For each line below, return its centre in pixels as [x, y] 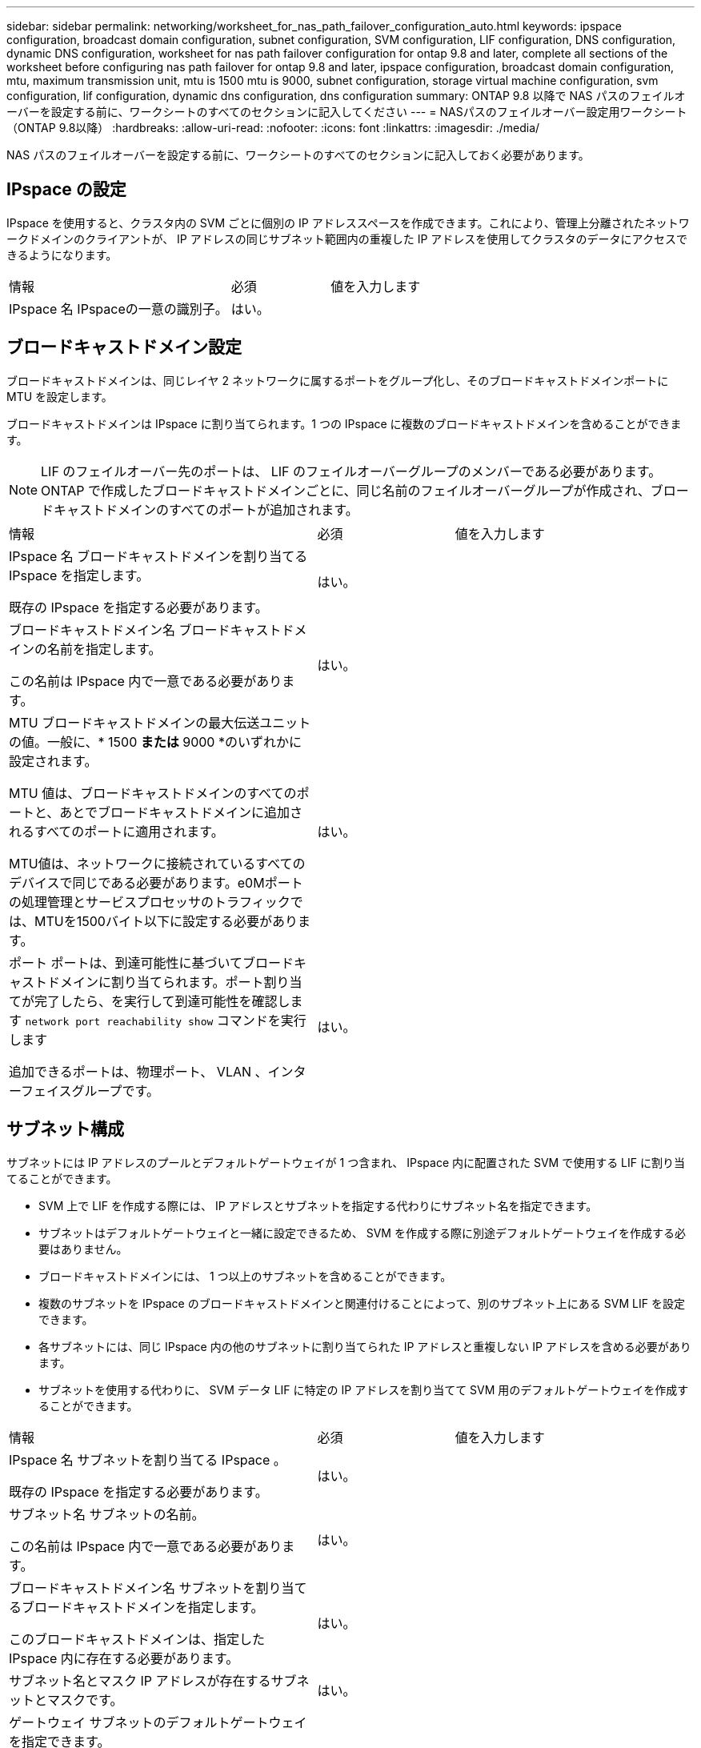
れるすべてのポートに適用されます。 [116, 831]
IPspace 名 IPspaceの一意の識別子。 [118, 309]
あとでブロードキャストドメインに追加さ [181, 812]
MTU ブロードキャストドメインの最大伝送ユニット [160, 722]
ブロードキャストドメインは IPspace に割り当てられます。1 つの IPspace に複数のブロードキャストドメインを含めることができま [344, 423]
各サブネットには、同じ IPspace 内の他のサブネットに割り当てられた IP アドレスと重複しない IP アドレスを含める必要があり [365, 1346]
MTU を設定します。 [60, 396]
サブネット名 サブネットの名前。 [107, 1514]
